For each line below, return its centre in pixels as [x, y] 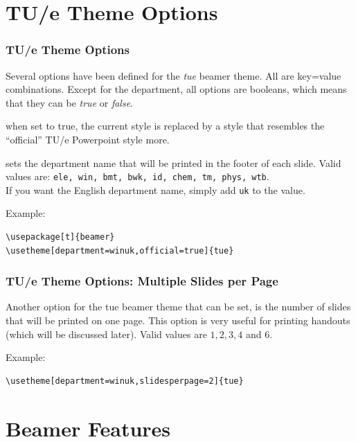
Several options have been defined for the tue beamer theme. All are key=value [173, 75]
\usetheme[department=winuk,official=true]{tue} [120, 250]
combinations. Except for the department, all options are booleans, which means [176, 89]
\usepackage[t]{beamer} [60, 237]
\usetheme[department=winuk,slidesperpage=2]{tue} [125, 381]
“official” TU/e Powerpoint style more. [88, 139]
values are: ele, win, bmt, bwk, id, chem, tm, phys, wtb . [137, 176]
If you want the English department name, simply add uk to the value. [155, 189]
